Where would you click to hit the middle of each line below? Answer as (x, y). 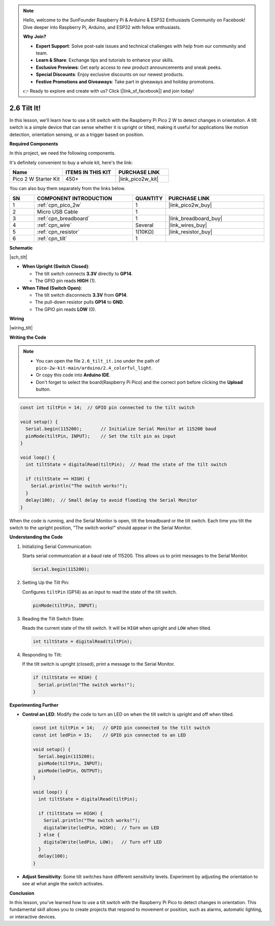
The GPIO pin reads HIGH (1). (65, 281)
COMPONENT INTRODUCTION (74, 198)
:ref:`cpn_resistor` (58, 232)
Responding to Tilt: (42, 655)
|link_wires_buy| (188, 225)
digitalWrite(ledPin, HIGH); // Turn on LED (101, 827)
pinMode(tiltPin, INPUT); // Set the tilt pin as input (101, 436)
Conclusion (22, 893)
